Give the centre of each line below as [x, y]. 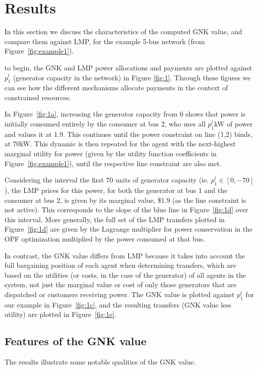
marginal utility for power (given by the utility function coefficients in [111, 154]
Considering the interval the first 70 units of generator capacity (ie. [107, 180]
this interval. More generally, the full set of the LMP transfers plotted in [115, 219]
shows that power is [215, 114]
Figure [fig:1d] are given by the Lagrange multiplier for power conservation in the [129, 229]
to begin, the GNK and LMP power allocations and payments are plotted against [128, 67]
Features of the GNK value [75, 341]
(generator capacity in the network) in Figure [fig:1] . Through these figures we [132, 77]
